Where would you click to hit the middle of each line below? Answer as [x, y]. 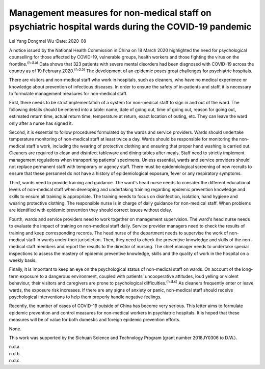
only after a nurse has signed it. [41, 123]
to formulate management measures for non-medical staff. [68, 94]
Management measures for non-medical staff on [110, 13]
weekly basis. [23, 260]
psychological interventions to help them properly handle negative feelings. [85, 297]
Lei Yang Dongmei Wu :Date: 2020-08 [48, 41]
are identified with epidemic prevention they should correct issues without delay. [91, 210]
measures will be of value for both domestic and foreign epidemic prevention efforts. [95, 320]
